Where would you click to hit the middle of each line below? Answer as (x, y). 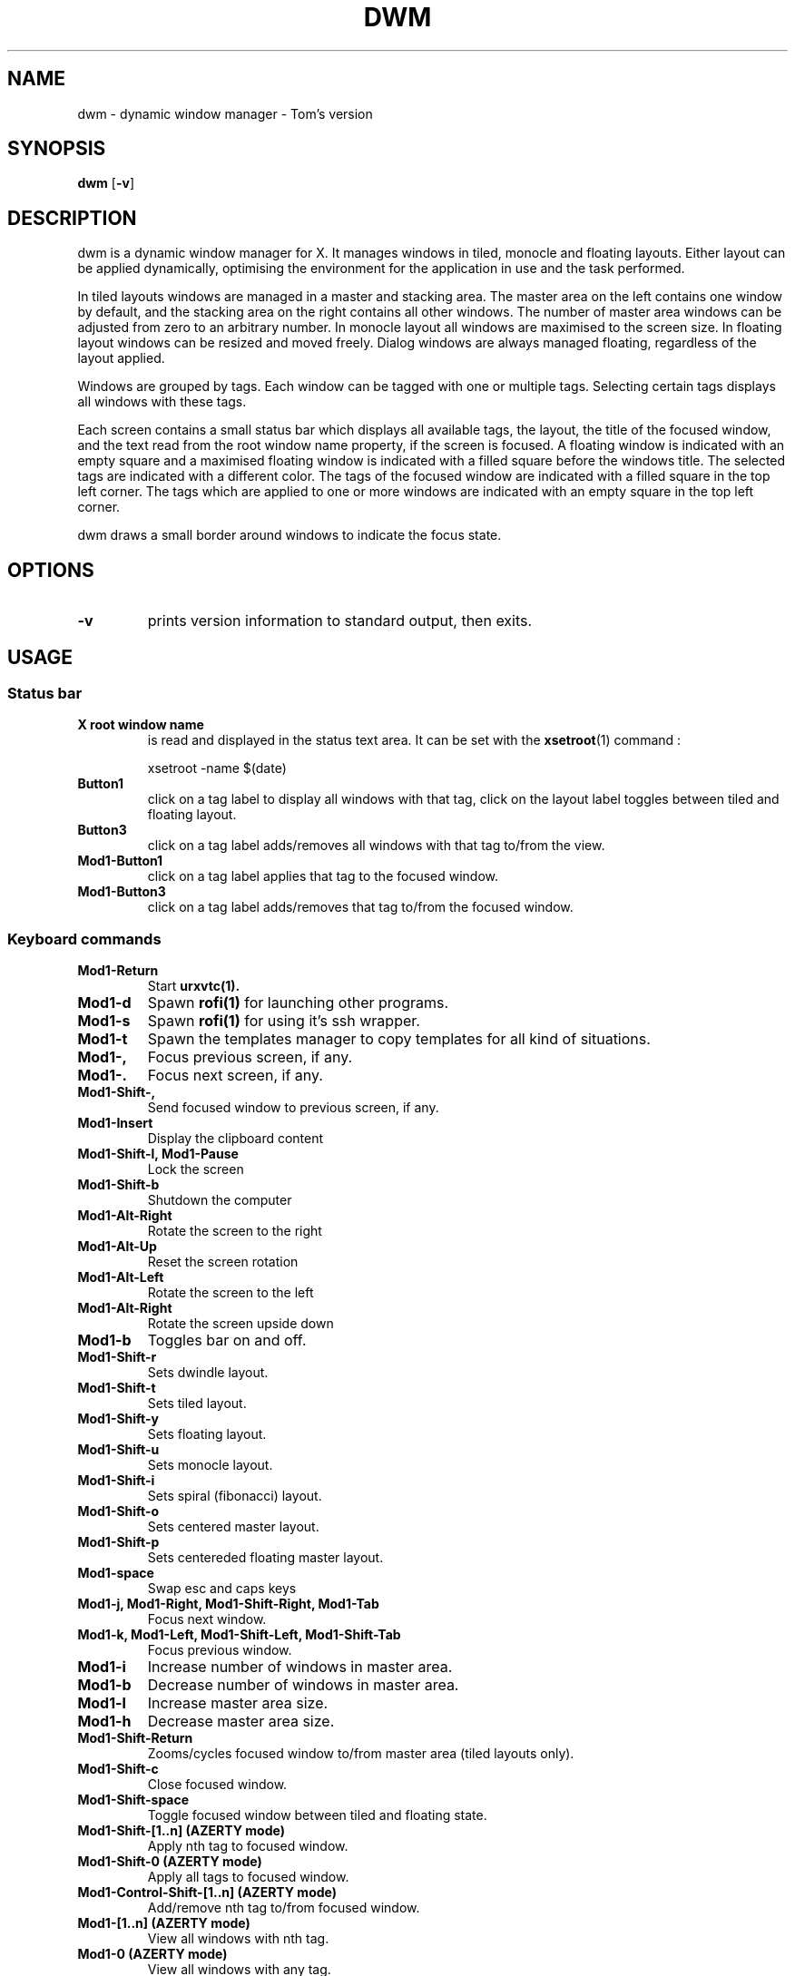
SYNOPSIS (57, 149)
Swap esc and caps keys (222, 1589)
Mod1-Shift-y (118, 1419)
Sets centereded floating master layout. (265, 1558)
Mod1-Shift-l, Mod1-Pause (158, 1154)
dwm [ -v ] (106, 183)
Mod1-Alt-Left (121, 1277)
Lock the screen (196, 1169)
